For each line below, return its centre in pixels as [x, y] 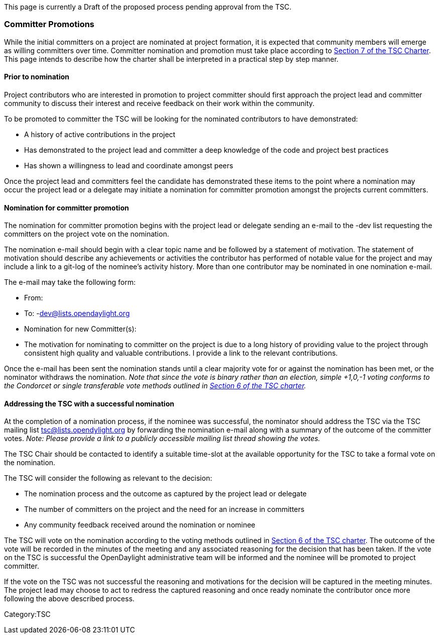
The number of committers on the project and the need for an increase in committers [164, 509]
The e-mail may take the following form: [70, 282]
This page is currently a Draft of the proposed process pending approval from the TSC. [148, 7]
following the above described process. [69, 599]
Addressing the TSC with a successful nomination [89, 403]
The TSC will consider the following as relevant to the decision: [108, 478]
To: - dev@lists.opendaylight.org [77, 313]
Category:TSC [27, 614]
